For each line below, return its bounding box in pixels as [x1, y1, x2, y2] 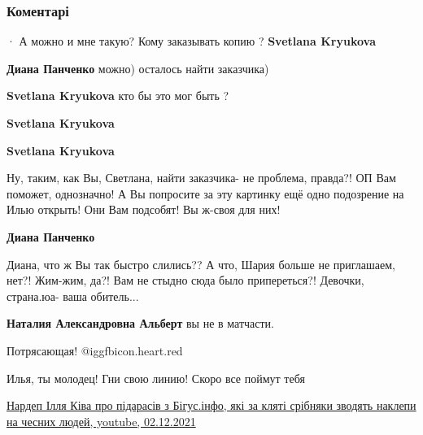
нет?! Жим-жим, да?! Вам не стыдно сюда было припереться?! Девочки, [7, 272, 364, 289]
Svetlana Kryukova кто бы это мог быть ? [7, 87, 229, 104]
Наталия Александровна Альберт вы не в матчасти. [7, 315, 274, 332]
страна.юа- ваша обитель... [7, 287, 139, 304]
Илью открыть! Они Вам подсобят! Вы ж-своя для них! [7, 201, 281, 218]
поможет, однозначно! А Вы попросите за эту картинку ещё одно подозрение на [7, 185, 404, 202]
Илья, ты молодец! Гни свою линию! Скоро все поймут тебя [7, 369, 305, 386]
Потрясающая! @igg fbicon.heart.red [7, 341, 183, 359]
